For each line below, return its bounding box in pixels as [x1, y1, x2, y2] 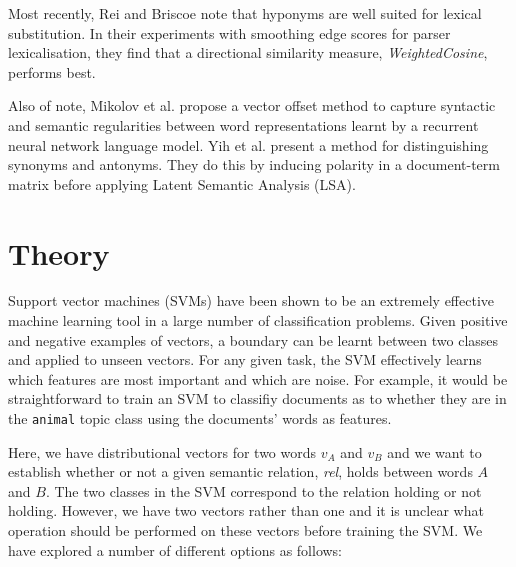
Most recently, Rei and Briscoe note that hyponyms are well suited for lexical [8, 3, 482, 23]
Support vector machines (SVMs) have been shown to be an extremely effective [8, 290, 495, 311]
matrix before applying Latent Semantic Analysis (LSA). [8, 173, 356, 194]
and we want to [387, 441, 482, 462]
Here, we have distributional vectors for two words [8, 441, 317, 462]
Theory [8, 232, 110, 273]
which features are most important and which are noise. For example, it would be [8, 368, 508, 389]
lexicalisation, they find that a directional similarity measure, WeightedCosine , [8, 42, 488, 63]
